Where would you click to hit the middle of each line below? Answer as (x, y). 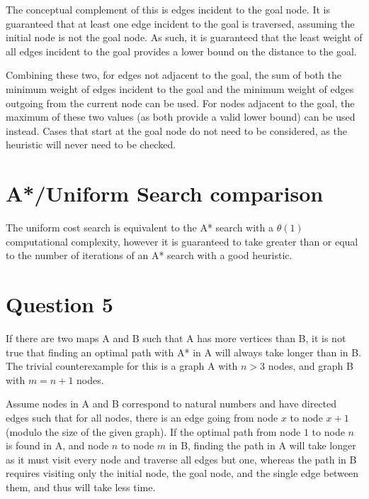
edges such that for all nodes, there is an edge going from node (142, 417)
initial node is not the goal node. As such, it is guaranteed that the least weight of (184, 37)
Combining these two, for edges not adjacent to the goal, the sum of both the (174, 75)
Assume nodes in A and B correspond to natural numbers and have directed (171, 404)
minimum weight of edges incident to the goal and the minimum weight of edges (180, 88)
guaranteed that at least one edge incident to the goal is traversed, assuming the (180, 23)
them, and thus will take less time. (81, 487)
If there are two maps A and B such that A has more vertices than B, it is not (176, 338)
